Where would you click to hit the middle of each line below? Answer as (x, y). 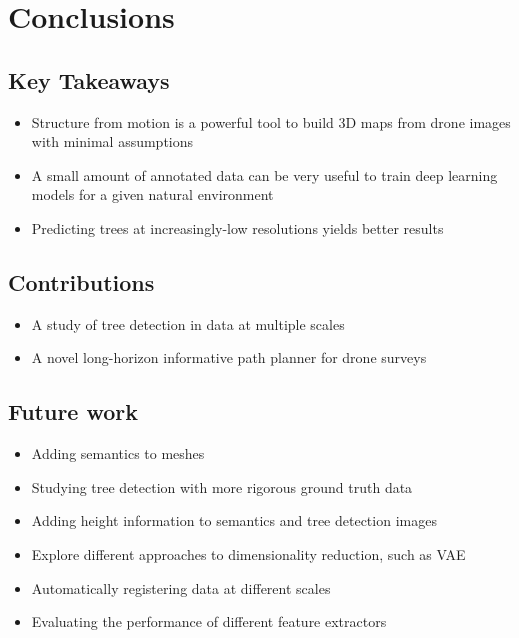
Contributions (81, 281)
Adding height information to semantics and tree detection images (234, 520)
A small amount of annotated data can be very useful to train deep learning (264, 174)
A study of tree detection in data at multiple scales (188, 323)
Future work (73, 411)
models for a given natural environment (152, 194)
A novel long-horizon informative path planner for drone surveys (229, 357)
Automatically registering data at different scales (181, 587)
